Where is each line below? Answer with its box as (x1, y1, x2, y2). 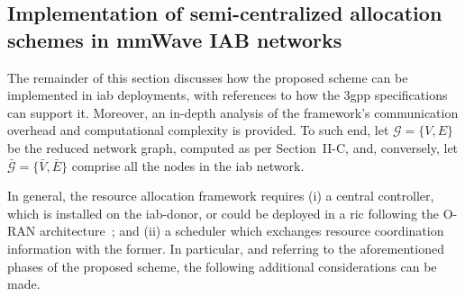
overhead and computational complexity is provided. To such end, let (7, 121, 389, 139)
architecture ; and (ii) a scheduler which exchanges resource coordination (39, 221, 444, 240)
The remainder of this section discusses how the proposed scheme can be (7, 67, 408, 86)
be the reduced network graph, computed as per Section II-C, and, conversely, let (7, 138, 459, 157)
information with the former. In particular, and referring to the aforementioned (7, 238, 444, 257)
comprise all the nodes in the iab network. (71, 156, 305, 175)
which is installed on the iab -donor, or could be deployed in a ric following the (7, 203, 440, 222)
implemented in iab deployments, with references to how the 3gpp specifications (7, 85, 448, 104)
